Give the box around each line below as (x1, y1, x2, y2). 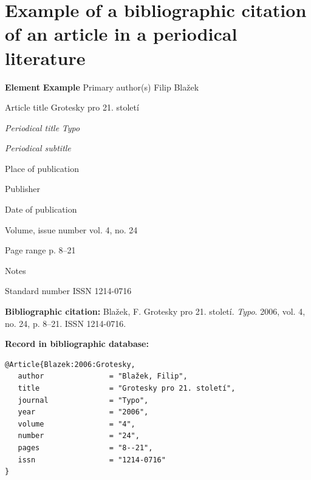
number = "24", (18, 431, 140, 441)
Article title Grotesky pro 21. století (5, 101, 139, 114)
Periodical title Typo (5, 121, 80, 134)
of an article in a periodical (5, 21, 238, 46)
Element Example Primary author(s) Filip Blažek (5, 80, 199, 93)
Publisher (5, 182, 40, 195)
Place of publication (5, 162, 79, 174)
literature (5, 45, 86, 70)
